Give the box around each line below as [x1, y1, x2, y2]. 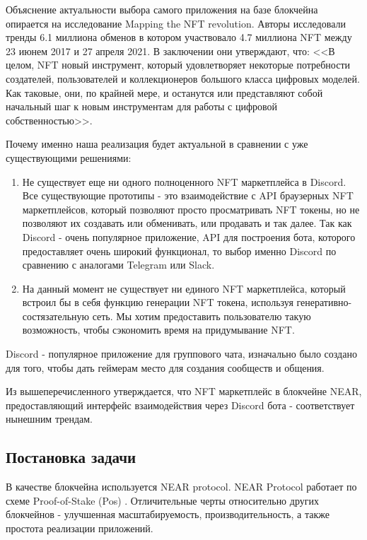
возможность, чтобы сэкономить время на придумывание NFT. [22, 322, 295, 337]
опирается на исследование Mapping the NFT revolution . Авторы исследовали [6, 16, 346, 30]
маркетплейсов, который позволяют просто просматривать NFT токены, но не [22, 201, 360, 216]
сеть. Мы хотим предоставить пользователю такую [92, 308, 311, 323]
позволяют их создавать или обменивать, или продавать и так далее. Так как [22, 216, 352, 230]
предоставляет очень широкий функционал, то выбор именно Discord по [22, 243, 337, 258]
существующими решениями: [6, 150, 132, 165]
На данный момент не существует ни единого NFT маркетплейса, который [22, 281, 346, 295]
